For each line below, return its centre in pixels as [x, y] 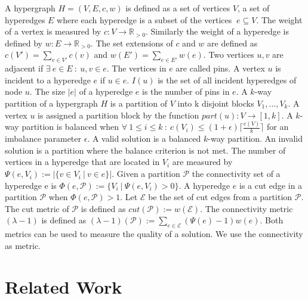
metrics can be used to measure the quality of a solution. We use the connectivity [154, 234]
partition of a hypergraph [51, 103]
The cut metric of [37, 208]
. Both [272, 220]
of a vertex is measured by [53, 31]
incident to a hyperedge [48, 80]
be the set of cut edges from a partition [220, 197]
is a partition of [139, 103]
